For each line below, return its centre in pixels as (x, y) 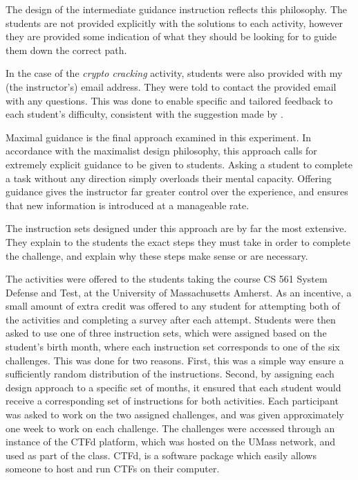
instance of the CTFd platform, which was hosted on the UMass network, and (171, 442)
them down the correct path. (66, 50)
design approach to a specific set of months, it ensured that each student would (173, 387)
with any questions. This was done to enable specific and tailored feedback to (169, 100)
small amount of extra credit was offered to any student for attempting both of (173, 306)
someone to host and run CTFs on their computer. (113, 469)
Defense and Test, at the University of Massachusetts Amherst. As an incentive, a (179, 292)
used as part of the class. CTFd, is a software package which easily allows (161, 455)
